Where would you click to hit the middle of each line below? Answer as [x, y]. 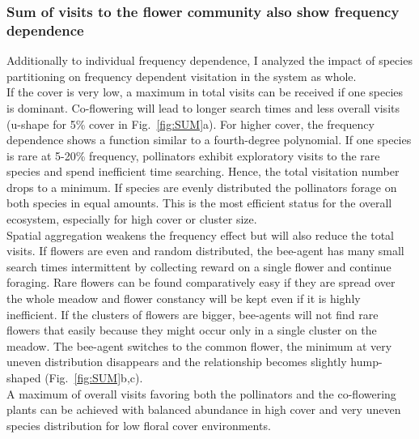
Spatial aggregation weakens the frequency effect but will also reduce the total [200, 234]
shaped [24, 378]
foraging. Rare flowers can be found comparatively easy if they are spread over [201, 282]
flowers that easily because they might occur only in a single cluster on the [192, 330]
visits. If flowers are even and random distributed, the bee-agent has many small [205, 251]
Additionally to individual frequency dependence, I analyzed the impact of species [209, 60]
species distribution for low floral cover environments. [139, 425]
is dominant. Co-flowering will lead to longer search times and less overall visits [203, 107]
